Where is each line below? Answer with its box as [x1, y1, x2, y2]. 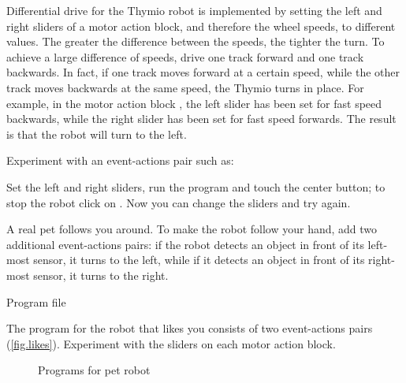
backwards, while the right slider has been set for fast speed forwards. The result [6, 110, 397, 127]
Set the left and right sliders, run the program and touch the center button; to [6, 178, 386, 195]
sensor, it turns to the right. [33, 266, 169, 283]
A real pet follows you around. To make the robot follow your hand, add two [6, 221, 378, 237]
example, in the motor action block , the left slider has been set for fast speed [6, 95, 382, 111]
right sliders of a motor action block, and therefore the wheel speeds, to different [6, 17, 396, 34]
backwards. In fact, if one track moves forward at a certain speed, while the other [6, 64, 400, 80]
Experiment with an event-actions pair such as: [6, 152, 234, 169]
